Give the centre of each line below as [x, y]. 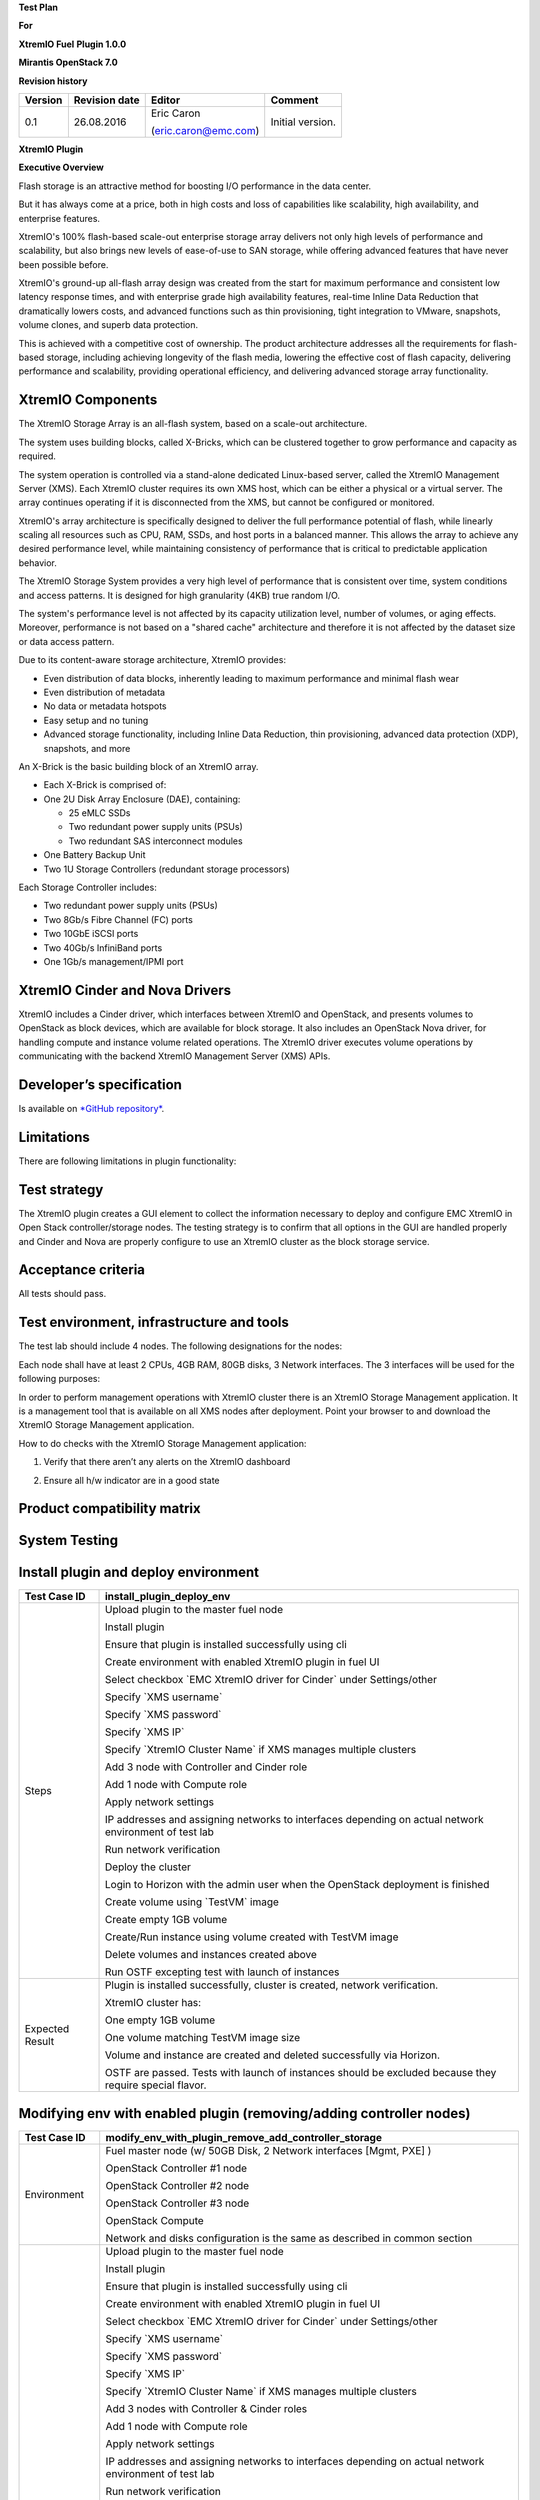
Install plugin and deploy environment [139, 1572]
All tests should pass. [62, 1294]
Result [39, 2042]
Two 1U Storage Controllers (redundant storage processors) [166, 869]
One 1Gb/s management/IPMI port [113, 961]
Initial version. [303, 122]
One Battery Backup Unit [94, 855]
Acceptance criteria [81, 1270]
